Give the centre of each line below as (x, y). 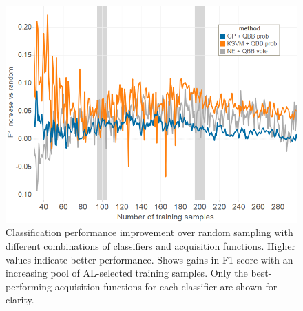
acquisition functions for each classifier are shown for (166, 286)
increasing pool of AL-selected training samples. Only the (127, 273)
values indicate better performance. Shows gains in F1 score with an (149, 259)
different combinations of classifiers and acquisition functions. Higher (150, 246)
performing (29, 286)
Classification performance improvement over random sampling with (149, 232)
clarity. (20, 300)
